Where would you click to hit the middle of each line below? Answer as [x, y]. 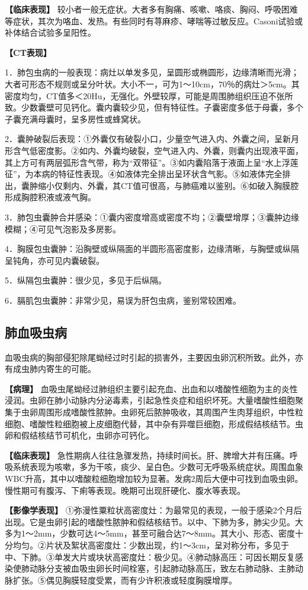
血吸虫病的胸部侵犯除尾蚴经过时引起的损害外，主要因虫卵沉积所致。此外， [150, 357]
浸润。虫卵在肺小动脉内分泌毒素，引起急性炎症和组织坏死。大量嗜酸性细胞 [150, 400]
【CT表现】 [28, 52]
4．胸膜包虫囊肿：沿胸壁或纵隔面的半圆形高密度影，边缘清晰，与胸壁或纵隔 [152, 249]
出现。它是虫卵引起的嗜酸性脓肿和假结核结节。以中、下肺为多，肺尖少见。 [150, 521]
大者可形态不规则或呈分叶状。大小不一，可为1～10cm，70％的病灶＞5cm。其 [152, 83]
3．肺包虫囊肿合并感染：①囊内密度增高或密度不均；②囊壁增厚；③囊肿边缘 [152, 217]
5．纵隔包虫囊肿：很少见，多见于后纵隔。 [86, 280]
